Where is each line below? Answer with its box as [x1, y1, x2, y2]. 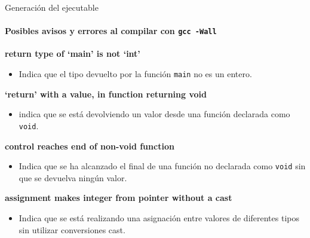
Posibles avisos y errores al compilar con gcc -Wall [5, 25, 217, 37]
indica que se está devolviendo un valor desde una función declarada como [19, 108, 290, 120]
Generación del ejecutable [5, 1, 99, 13]
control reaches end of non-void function [5, 139, 174, 152]
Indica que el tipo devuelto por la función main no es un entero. [19, 68, 252, 80]
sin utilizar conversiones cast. [19, 223, 125, 236]
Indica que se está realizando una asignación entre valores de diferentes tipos [19, 211, 299, 224]
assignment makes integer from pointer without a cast [5, 191, 232, 204]
